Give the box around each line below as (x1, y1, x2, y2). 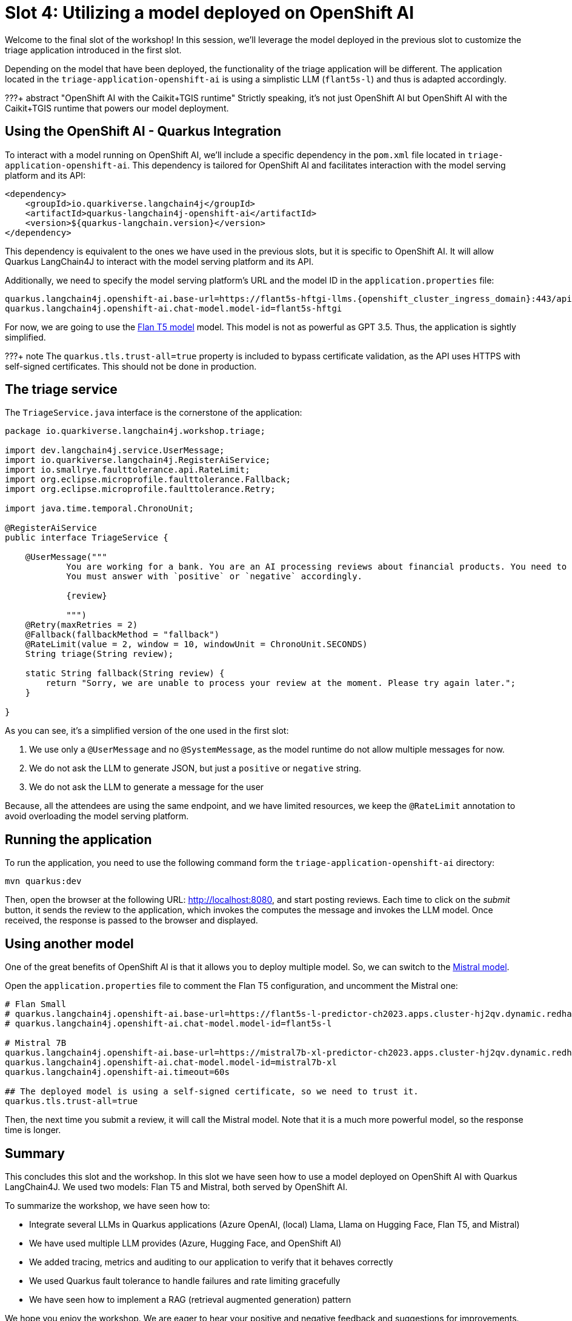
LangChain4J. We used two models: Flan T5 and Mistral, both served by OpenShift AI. (5, 1181, 348, 1192)
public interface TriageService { (5, 533, 168, 543)
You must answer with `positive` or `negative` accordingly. (66, 571, 363, 582)
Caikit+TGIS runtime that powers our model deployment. (5, 102, 229, 113)
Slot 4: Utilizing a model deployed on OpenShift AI (5, 2, 414, 23)
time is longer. (5, 1125, 61, 1136)
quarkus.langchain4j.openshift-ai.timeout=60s (5, 1067, 230, 1077)
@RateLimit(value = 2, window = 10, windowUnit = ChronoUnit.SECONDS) (25, 639, 368, 650)
